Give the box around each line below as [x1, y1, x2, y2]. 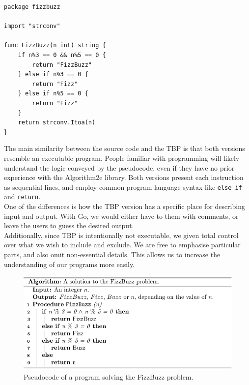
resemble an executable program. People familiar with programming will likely [4, 152, 240, 163]
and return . [4, 191, 41, 202]
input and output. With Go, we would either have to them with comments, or [4, 210, 239, 221]
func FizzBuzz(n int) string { [4, 42, 106, 49]
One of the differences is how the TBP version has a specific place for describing [4, 201, 245, 211]
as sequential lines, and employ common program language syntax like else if [4, 181, 242, 192]
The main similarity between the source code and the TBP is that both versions [4, 143, 245, 153]
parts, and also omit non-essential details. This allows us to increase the [4, 249, 221, 259]
